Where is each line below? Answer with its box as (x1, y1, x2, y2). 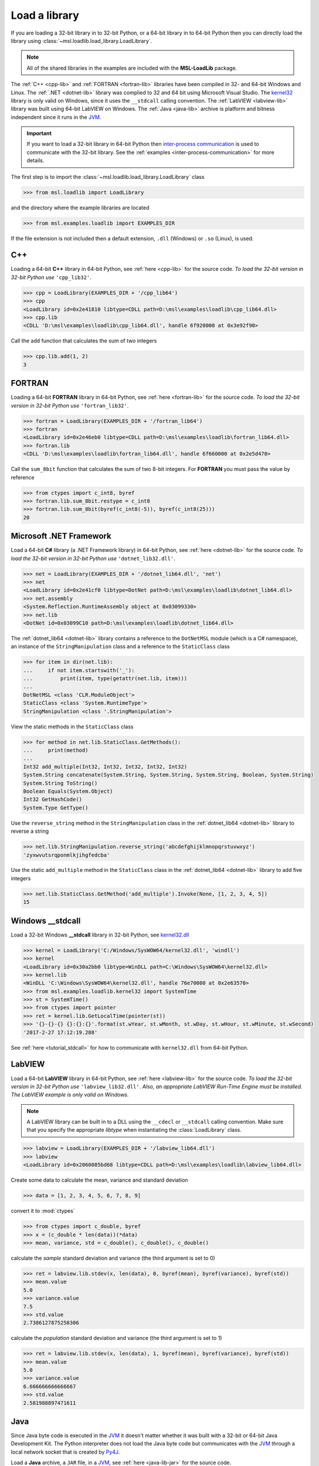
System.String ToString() (23, 780, 98, 786)
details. (26, 157, 45, 164)
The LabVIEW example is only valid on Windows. (11, 1091, 129, 1098)
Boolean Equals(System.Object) (23, 788, 114, 795)
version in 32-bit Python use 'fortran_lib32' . (11, 402, 129, 409)
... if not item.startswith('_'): (23, 667, 135, 674)
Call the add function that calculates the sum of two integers (11, 337, 157, 344)
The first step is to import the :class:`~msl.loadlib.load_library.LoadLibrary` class (11, 173, 205, 180)
